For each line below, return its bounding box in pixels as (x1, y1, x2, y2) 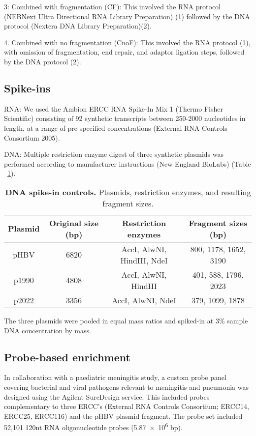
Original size (49, 217, 99, 229)
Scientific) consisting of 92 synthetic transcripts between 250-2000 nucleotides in (4, 113, 246, 123)
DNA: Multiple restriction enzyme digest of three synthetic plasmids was (4, 149, 224, 159)
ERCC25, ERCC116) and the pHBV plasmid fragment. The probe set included (4, 410, 243, 421)
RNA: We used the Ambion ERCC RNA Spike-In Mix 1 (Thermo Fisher (4, 103, 223, 114)
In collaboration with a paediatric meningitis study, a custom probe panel (4, 372, 226, 382)
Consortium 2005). (4, 132, 60, 143)
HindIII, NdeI (120, 254, 168, 266)
